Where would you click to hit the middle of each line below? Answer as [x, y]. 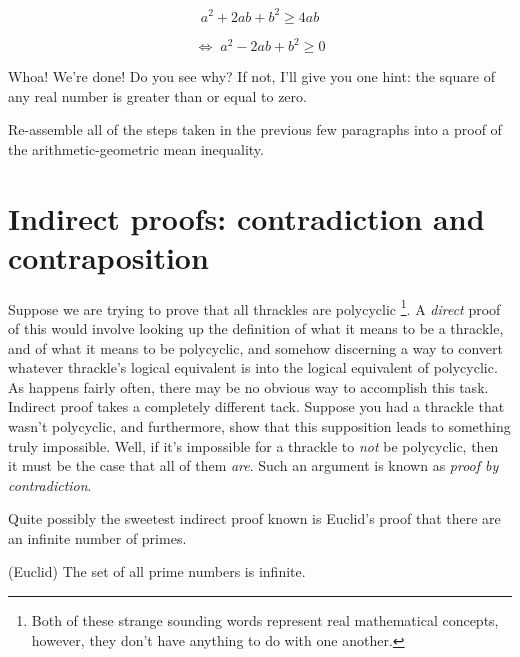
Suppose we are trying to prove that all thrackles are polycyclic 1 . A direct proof [254, 307]
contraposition [108, 256]
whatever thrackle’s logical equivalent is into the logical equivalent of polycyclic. [253, 367]
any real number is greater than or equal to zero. [157, 95]
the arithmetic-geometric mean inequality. [136, 148]
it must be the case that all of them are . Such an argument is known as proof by [253, 465]
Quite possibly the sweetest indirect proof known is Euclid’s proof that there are [254, 518]
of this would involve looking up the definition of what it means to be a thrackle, [256, 327]
